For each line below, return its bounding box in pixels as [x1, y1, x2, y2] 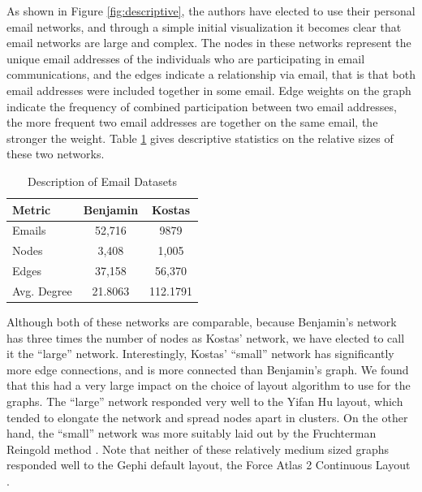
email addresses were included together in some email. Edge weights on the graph [6, 81, 411, 98]
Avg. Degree [12, 282, 72, 299]
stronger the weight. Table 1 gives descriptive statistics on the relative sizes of [6, 129, 394, 146]
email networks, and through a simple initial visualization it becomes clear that [6, 18, 402, 35]
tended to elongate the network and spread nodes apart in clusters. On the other [6, 408, 408, 425]
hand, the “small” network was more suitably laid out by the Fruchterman [6, 425, 377, 442]
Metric [12, 201, 51, 218]
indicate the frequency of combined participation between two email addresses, [6, 97, 397, 114]
